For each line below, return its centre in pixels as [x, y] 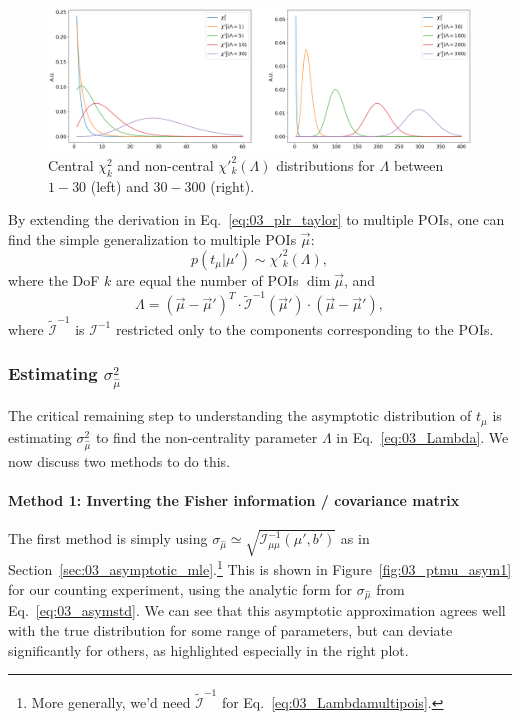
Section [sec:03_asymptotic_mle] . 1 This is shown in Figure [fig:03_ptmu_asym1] [260, 568]
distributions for [325, 164]
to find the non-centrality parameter [206, 436]
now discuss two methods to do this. [119, 460]
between [418, 164]
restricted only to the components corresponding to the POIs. [304, 328]
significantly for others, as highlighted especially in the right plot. [208, 649]
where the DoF [54, 279]
